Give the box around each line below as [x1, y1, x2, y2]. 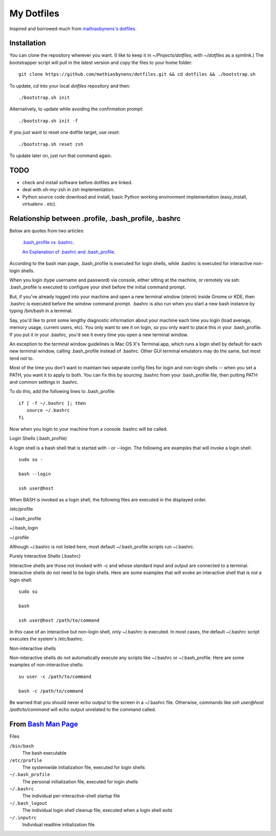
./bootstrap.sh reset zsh [18, 141, 84, 147]
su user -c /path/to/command [18, 673, 91, 679]
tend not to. [9, 355, 34, 361]
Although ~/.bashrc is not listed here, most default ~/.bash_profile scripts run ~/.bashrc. [9, 544, 195, 550]
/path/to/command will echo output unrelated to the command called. [9, 707, 156, 713]
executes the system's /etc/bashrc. [9, 636, 84, 642]
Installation [9, 39, 46, 48]
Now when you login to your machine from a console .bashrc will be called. [9, 426, 168, 432]
